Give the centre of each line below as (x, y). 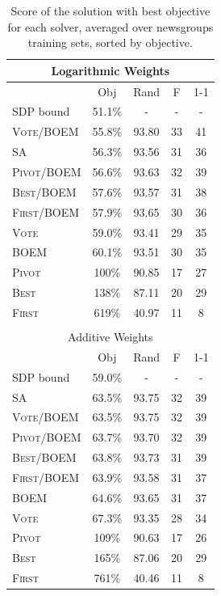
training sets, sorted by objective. (110, 42)
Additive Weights (110, 336)
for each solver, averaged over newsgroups (110, 26)
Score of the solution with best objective (110, 11)
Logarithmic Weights (110, 70)
